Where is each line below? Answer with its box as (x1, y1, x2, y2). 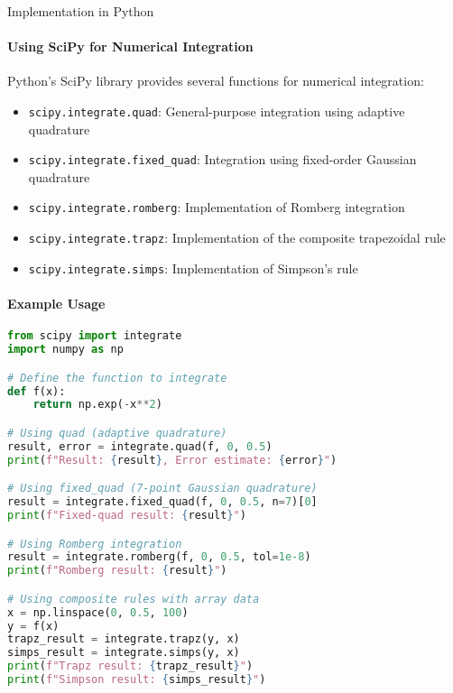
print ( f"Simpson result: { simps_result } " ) (7, 673, 266, 687)
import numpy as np (7, 343, 124, 356)
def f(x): (7, 384, 66, 398)
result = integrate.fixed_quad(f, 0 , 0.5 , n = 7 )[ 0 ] (7, 495, 318, 509)
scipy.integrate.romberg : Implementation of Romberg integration (28, 198, 405, 217)
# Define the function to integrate (7, 371, 227, 384)
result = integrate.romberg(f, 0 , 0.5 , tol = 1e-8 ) (7, 550, 311, 564)
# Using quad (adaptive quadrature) (7, 426, 227, 439)
